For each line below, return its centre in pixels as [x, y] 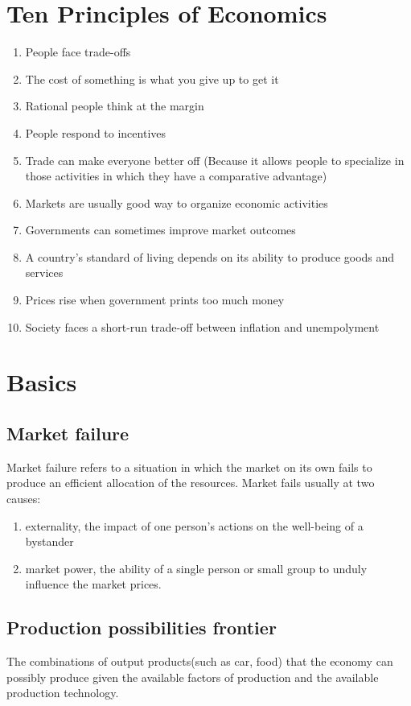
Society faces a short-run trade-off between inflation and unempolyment [202, 326]
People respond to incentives [96, 132]
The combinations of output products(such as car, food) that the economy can [200, 661]
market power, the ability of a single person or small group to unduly [196, 568]
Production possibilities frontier [142, 628]
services [44, 272]
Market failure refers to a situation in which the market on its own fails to [189, 467]
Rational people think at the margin [115, 106]
